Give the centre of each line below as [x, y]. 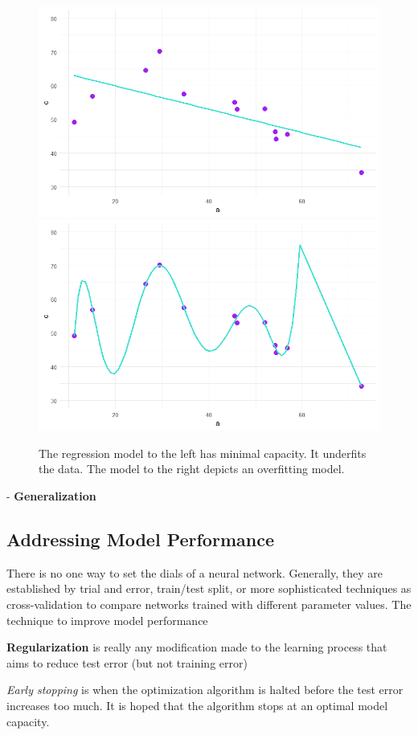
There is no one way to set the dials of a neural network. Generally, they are [195, 572]
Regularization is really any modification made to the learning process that [197, 647]
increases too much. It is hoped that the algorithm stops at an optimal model [197, 705]
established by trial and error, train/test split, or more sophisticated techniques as [209, 588]
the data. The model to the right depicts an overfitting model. [192, 469]
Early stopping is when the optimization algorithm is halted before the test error [205, 690]
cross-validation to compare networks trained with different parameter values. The [209, 604]
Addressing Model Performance [140, 539]
